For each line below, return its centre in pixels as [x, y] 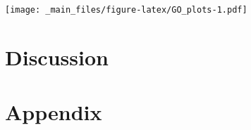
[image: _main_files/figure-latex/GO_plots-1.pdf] [126, 10]
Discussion [57, 57]
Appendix [54, 112]
